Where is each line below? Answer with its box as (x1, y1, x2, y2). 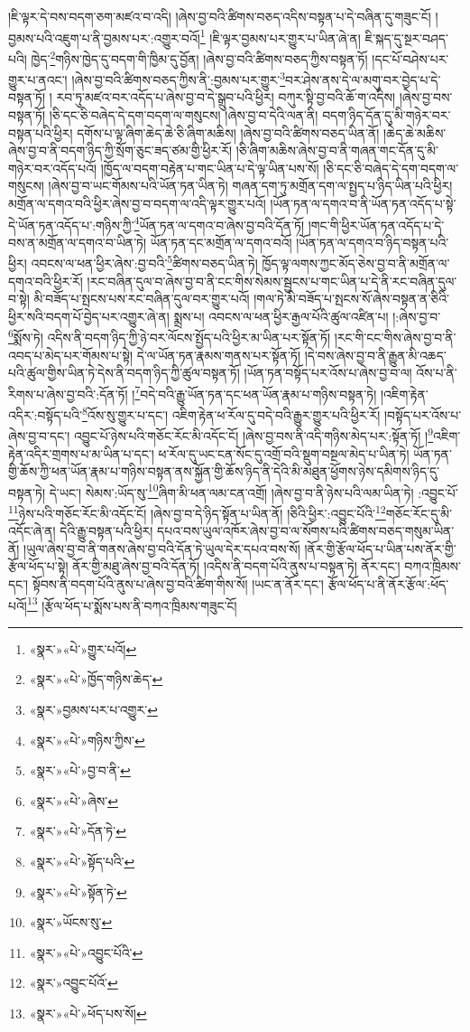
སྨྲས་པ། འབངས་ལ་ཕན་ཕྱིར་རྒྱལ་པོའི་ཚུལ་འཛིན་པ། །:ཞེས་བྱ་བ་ (173, 306, 441, 325)
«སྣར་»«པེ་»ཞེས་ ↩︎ (29, 791, 118, 810)
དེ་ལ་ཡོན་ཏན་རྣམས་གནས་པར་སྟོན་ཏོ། (136, 345, 301, 364)
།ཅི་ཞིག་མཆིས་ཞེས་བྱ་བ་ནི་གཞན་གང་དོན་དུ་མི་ (235, 141, 438, 160)
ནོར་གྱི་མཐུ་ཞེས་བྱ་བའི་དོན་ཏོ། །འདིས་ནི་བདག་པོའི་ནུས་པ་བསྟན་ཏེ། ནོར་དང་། (72, 557, 401, 576)
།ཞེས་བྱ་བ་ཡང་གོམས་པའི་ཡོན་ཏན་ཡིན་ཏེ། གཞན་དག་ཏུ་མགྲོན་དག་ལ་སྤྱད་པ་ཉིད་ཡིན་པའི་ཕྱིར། (48, 176, 453, 195)
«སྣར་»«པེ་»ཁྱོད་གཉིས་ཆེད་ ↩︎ (29, 670, 163, 689)
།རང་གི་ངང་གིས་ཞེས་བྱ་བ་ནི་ (334, 328, 456, 347)
